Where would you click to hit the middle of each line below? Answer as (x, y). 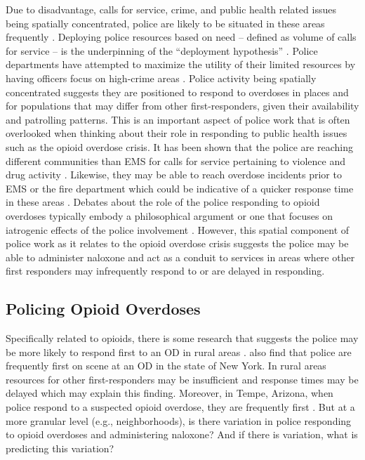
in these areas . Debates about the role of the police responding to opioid (163, 202)
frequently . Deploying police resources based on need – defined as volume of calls (181, 37)
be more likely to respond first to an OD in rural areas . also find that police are (179, 351)
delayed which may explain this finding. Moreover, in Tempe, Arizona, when (170, 393)
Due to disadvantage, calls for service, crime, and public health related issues (171, 9)
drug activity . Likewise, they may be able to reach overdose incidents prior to (174, 175)
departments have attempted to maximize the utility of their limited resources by (181, 64)
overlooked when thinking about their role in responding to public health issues (177, 133)
